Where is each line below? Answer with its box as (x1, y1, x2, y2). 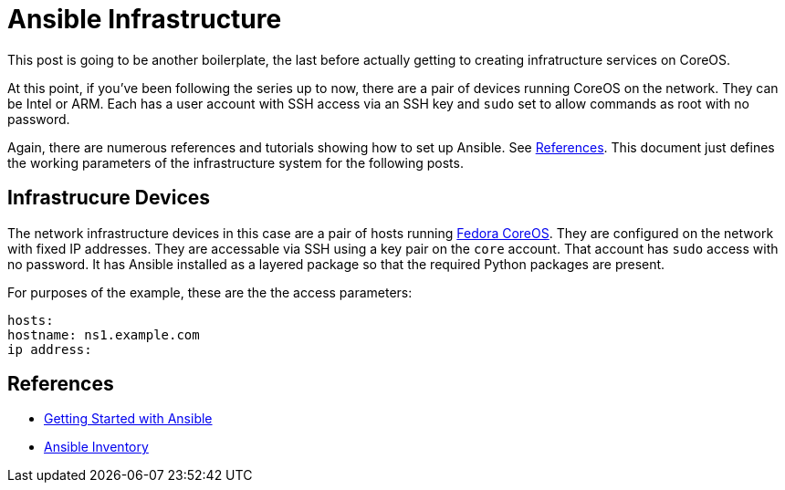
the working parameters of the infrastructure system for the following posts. (7, 154, 464, 171)
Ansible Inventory (44, 439, 149, 455)
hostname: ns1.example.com (7, 327, 200, 342)
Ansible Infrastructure (7, 4, 282, 35)
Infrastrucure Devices (7, 186, 211, 210)
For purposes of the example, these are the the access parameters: (7, 284, 413, 300)
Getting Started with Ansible (44, 411, 213, 427)
